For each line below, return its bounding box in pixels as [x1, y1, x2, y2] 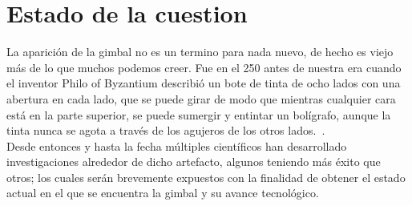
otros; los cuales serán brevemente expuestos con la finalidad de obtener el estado [6, 168, 406, 185]
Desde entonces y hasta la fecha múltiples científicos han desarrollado [6, 137, 347, 154]
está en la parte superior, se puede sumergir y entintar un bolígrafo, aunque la [6, 106, 391, 123]
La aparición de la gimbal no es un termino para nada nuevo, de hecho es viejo [6, 43, 394, 60]
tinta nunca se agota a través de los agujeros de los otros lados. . [6, 122, 325, 139]
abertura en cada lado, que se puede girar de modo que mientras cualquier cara [6, 90, 396, 107]
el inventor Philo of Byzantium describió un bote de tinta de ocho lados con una [6, 75, 401, 91]
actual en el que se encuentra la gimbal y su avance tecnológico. [6, 184, 319, 201]
